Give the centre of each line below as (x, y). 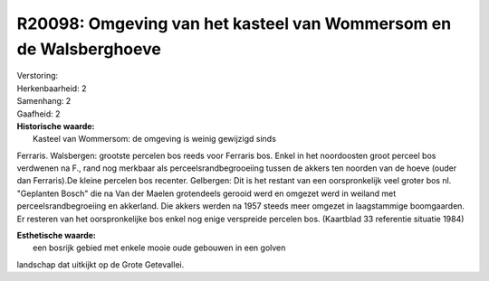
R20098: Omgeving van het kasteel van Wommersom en (234, 23)
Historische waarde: (56, 126)
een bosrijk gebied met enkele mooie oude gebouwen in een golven (159, 248)
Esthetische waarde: (57, 236)
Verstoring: (38, 76)
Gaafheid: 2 (38, 114)
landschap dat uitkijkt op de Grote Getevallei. (101, 264)
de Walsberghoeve (89, 49)
